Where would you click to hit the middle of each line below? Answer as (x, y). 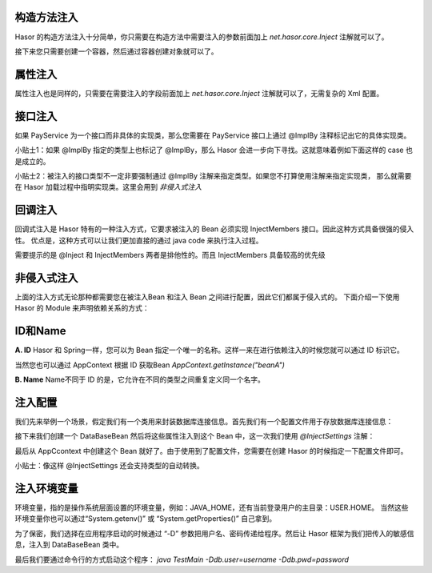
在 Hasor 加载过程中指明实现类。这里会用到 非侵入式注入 (108, 187)
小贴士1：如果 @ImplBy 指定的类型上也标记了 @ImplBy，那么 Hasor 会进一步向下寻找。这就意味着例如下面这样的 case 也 (214, 150)
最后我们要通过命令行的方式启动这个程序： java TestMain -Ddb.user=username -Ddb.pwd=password (182, 559)
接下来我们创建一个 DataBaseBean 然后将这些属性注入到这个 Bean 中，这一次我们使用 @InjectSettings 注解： (195, 436)
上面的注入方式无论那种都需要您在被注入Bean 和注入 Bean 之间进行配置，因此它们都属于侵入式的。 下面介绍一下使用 (207, 297)
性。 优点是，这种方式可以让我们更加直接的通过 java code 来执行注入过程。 (139, 240)
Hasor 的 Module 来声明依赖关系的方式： (82, 308)
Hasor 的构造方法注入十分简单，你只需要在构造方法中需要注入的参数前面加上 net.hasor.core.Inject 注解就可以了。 (202, 37)
